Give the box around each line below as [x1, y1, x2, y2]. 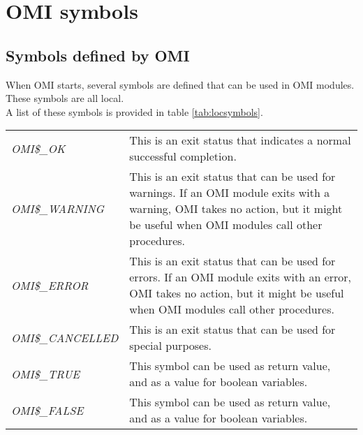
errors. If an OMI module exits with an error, [129, 269, 352, 286]
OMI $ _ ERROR [11, 277, 89, 293]
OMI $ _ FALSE [11, 401, 84, 418]
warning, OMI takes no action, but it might [129, 200, 343, 217]
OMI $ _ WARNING [11, 200, 104, 217]
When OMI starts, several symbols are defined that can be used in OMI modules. [6, 77, 355, 91]
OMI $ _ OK [11, 140, 66, 156]
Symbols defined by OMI [6, 44, 190, 66]
